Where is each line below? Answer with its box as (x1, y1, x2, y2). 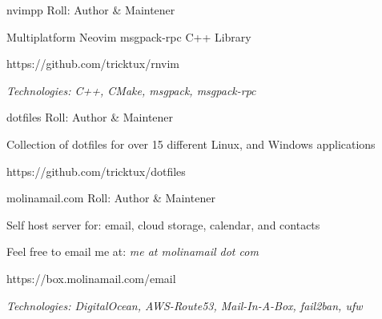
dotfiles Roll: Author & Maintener (6, 109, 174, 126)
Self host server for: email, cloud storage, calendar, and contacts (6, 216, 320, 233)
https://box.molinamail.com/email (6, 269, 176, 286)
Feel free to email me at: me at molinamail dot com (6, 243, 259, 260)
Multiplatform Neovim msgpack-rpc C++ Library (6, 28, 251, 45)
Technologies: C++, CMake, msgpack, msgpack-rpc (6, 82, 256, 98)
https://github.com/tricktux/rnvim (6, 55, 180, 72)
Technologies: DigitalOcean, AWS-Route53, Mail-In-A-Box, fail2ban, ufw (6, 297, 363, 313)
